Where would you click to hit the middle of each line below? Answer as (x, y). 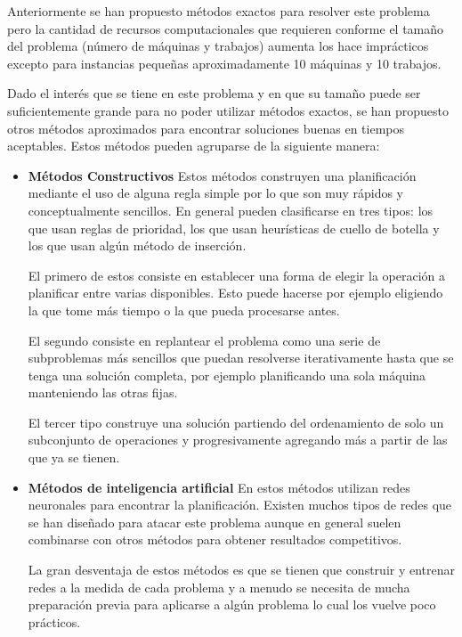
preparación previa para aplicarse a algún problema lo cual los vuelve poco (232, 604)
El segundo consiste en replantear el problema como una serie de (204, 340)
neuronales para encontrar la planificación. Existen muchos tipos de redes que (240, 505)
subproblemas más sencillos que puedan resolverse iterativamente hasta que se (241, 358)
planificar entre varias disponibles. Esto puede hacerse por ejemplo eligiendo (235, 293)
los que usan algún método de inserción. (137, 245)
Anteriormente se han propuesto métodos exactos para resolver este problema (219, 11)
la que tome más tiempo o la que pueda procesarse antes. (184, 310)
